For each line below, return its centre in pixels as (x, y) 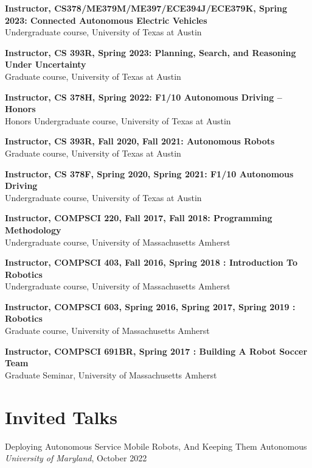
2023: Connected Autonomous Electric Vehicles (106, 20)
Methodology (33, 229)
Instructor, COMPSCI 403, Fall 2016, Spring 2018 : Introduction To (151, 262)
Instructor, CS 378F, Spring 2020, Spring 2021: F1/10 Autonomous (149, 173)
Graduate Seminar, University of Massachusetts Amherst (111, 374)
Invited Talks (61, 417)
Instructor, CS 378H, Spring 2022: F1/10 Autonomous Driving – (144, 97)
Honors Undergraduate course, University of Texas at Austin (118, 120)
